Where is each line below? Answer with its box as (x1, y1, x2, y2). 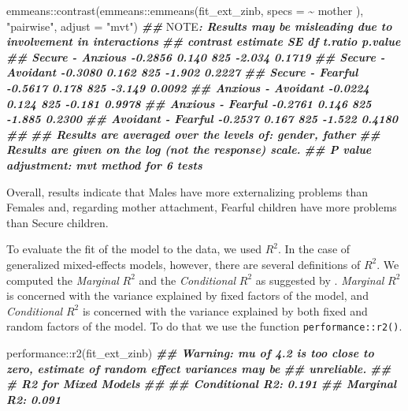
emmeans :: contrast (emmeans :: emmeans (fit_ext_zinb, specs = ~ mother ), (6, 2, 364, 18)
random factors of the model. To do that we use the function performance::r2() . (6, 318, 402, 334)
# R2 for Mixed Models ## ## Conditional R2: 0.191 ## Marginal (6, 376, 397, 392)
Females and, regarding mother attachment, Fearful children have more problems (6, 199, 397, 215)
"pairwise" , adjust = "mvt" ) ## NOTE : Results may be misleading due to (6, 17, 392, 34)
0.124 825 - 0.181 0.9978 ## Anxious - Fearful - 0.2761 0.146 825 (6, 95, 372, 111)
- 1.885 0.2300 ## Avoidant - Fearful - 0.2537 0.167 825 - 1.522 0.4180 (6, 110, 398, 127)
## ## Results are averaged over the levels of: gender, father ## (6, 125, 380, 142)
